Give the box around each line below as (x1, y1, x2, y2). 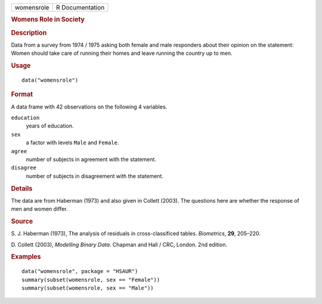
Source (11, 217, 33, 225)
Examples (11, 253, 41, 261)
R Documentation (55, 4, 105, 11)
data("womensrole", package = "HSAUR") (21, 268, 138, 275)
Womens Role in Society (11, 15, 85, 24)
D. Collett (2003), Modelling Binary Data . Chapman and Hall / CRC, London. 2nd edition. (11, 241, 228, 248)
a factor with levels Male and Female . (26, 139, 119, 146)
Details (11, 184, 33, 193)
